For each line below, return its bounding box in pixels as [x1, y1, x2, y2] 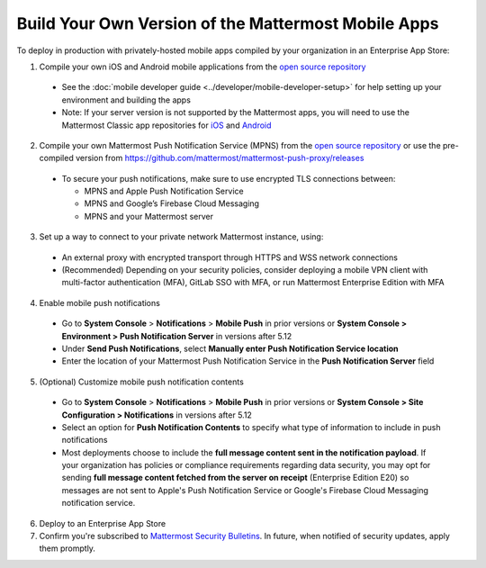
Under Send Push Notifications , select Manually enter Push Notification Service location [61, 343, 400, 354]
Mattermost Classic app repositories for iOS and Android [61, 120, 272, 131]
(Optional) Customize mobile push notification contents [39, 376, 245, 387]
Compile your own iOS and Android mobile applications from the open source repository [39, 61, 366, 72]
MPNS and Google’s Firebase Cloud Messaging [84, 198, 260, 209]
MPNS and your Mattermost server [84, 211, 213, 221]
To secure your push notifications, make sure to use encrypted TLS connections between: [61, 173, 396, 184]
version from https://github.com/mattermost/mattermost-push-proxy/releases [75, 153, 364, 164]
